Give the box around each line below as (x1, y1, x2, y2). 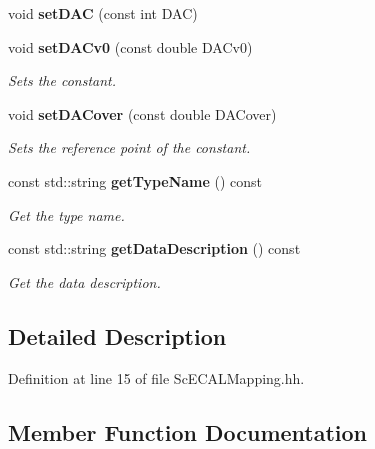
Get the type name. (8, 204, 125, 225)
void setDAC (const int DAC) (8, 3, 198, 23)
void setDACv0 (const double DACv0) (8, 36, 253, 57)
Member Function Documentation (8, 416, 368, 447)
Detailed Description (8, 320, 227, 351)
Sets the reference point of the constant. (8, 137, 251, 158)
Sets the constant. (8, 70, 117, 91)
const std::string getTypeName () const (8, 170, 263, 191)
